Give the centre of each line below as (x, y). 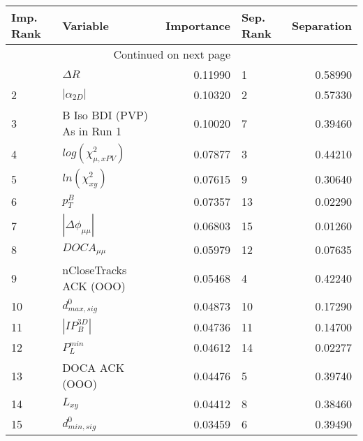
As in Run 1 (92, 131)
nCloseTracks (95, 270)
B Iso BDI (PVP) (105, 115)
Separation (321, 25)
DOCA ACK (94, 367)
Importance (198, 25)
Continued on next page (172, 54)
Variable (86, 25)
